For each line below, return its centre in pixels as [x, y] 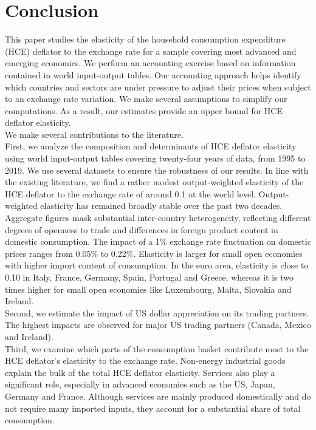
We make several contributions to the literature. [94, 134]
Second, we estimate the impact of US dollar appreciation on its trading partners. [157, 312]
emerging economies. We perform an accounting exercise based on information [150, 63]
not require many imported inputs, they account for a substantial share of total [153, 408]
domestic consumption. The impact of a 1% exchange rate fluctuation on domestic [158, 241]
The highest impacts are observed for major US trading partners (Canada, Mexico [158, 325]
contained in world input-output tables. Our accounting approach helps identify [153, 74]
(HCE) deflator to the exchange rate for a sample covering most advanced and [151, 51]
